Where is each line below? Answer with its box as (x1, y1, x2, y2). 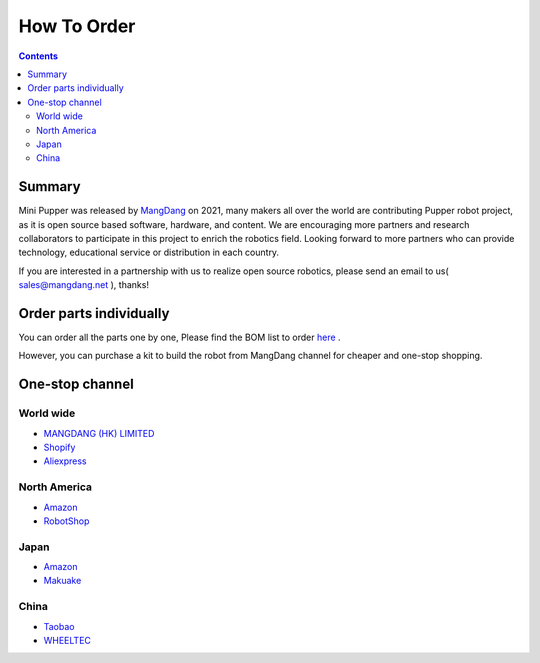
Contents (18, 50, 59, 62)
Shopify (43, 441, 76, 453)
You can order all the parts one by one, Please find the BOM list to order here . (18, 331, 341, 344)
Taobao (43, 620, 75, 632)
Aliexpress (43, 455, 87, 467)
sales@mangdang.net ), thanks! (18, 279, 150, 291)
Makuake (43, 575, 82, 587)
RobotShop (43, 515, 90, 527)
